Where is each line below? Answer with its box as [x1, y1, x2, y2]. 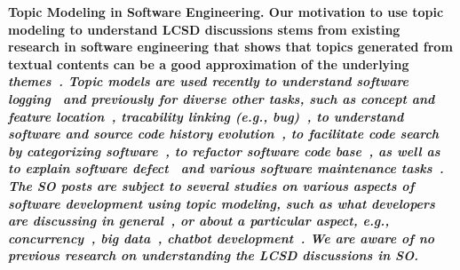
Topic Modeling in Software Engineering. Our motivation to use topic [8, 3, 444, 20]
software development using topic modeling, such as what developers [8, 194, 435, 212]
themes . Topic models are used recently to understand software [8, 72, 409, 91]
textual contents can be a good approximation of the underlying [8, 54, 409, 73]
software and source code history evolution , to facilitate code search [8, 124, 440, 143]
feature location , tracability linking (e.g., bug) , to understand [8, 107, 404, 125]
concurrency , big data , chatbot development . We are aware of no [8, 228, 435, 247]
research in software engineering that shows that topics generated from [8, 37, 453, 56]
